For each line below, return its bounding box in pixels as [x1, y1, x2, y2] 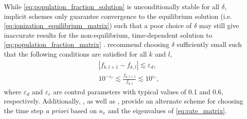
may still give [199, 20, 239, 30]
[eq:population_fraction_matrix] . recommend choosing [4, 39, 170, 49]
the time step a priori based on [4, 105, 97, 115]
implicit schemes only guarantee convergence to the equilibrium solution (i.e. [4, 11, 232, 21]
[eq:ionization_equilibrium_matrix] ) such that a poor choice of [4, 20, 192, 30]
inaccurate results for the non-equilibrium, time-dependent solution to [4, 30, 212, 40]
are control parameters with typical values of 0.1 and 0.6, [53, 86, 224, 96]
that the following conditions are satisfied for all [4, 48, 147, 59]
